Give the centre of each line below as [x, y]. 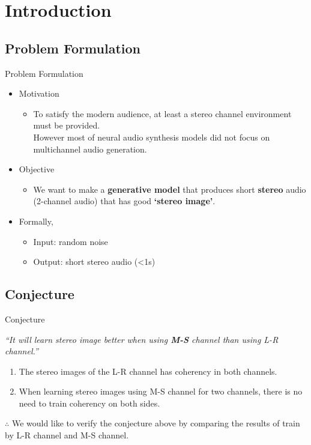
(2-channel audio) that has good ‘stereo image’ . [124, 201]
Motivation [39, 93]
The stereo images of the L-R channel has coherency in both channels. [148, 371]
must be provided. [67, 125]
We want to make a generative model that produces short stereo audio [170, 189]
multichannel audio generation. [90, 149]
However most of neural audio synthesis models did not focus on [152, 137]
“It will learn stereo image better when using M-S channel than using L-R [142, 339]
